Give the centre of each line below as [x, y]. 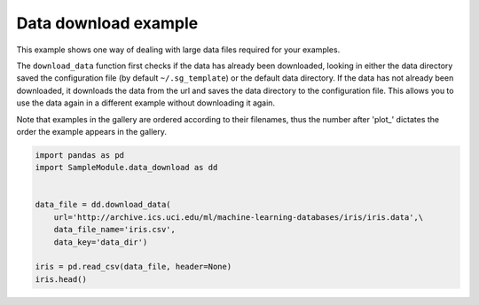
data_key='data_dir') [101, 242]
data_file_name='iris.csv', [115, 230]
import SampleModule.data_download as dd [126, 168]
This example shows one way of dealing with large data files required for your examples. [178, 50]
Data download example [107, 23]
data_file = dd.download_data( [103, 205]
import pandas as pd [79, 155]
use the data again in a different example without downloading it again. [145, 103]
